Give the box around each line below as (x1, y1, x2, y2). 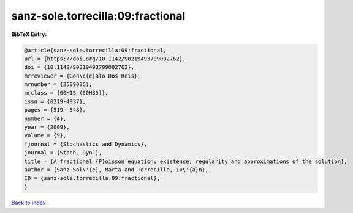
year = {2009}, (24, 124, 70, 131)
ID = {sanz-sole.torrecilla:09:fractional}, (24, 175, 161, 182)
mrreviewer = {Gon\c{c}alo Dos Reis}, (24, 72, 141, 79)
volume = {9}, (24, 132, 67, 139)
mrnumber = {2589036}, (24, 81, 93, 88)
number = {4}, (24, 115, 67, 122)
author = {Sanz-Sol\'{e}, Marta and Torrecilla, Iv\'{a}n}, (24, 167, 209, 173)
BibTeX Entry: (11, 31, 47, 38)
